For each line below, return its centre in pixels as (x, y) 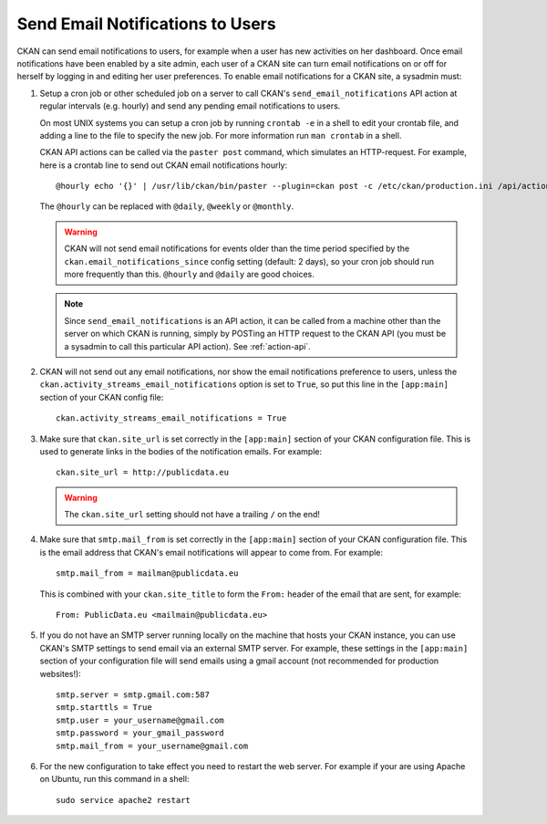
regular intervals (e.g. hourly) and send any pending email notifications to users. (190, 106)
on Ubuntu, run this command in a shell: (114, 779)
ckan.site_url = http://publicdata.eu (143, 473)
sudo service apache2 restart (124, 800)
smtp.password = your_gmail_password (140, 733)
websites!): (60, 673)
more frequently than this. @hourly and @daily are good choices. (189, 275)
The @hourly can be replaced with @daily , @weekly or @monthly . (167, 206)
